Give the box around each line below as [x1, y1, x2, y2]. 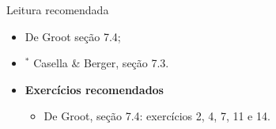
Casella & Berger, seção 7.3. [33, 55, 169, 71]
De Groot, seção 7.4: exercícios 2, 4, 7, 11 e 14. [43, 108, 270, 124]
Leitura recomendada [6, 2, 109, 17]
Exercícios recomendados [25, 81, 164, 97]
